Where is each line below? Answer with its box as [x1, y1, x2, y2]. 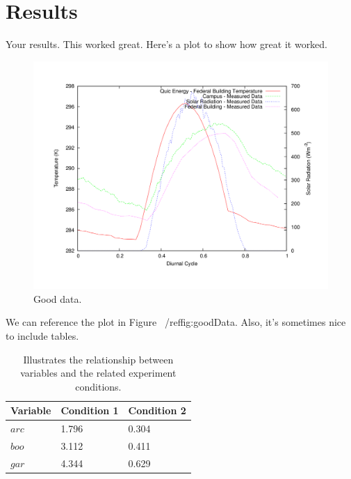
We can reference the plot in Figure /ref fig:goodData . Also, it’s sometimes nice [6, 315, 346, 329]
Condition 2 [128, 403, 186, 418]
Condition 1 [60, 403, 119, 418]
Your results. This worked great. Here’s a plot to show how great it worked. [6, 37, 328, 52]
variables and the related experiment [20, 366, 177, 380]
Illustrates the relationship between [23, 352, 174, 366]
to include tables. [6, 329, 79, 343]
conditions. [75, 379, 122, 393]
